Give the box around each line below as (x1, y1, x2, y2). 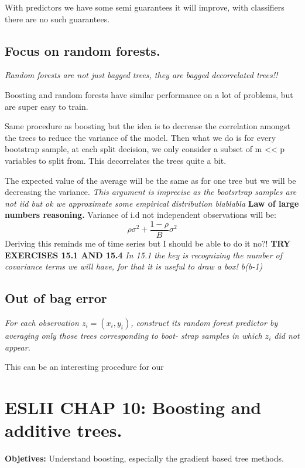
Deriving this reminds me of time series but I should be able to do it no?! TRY (5, 237, 291, 249)
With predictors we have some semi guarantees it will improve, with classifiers (5, 1, 285, 13)
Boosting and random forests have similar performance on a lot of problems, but (5, 88, 293, 100)
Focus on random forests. (5, 41, 160, 59)
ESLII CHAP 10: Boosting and (5, 395, 262, 419)
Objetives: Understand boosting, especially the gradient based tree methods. (5, 452, 284, 464)
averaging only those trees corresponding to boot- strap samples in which (5, 329, 262, 341)
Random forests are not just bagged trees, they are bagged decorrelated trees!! (5, 69, 278, 81)
